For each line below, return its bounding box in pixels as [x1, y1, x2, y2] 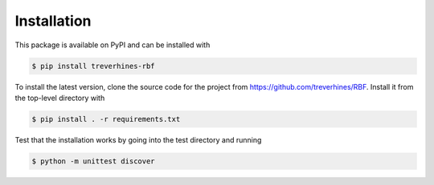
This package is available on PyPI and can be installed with [14, 40, 211, 50]
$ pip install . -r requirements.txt [31, 115, 181, 123]
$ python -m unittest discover [31, 156, 156, 166]
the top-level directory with [14, 93, 105, 103]
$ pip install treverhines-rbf [31, 61, 156, 70]
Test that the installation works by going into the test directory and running [14, 135, 262, 144]
